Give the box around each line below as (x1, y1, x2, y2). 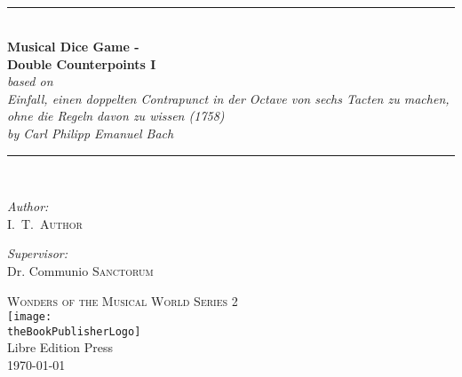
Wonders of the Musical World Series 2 (7, 291, 238, 310)
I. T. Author (7, 214, 83, 232)
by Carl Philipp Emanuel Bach (7, 124, 174, 143)
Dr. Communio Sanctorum (7, 261, 154, 279)
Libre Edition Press (7, 338, 114, 357)
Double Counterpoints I (7, 54, 156, 73)
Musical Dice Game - (7, 37, 139, 56)
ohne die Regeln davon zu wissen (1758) (7, 106, 225, 125)
